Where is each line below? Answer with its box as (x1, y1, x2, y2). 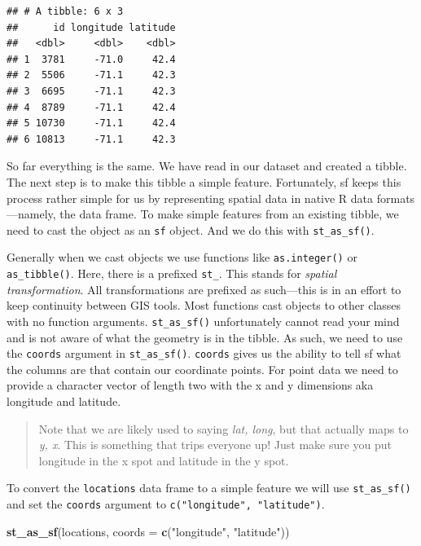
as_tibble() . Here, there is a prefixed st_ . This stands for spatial (7, 265, 337, 282)
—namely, (7, 205, 56, 222)
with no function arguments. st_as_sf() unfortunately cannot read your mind (7, 312, 400, 329)
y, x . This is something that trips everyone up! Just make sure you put (38, 436, 392, 453)
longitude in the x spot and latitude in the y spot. (38, 451, 289, 469)
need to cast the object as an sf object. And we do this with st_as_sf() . (7, 221, 375, 238)
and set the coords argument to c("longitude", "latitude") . (7, 495, 325, 512)
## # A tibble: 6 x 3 (7, 6, 124, 17)
